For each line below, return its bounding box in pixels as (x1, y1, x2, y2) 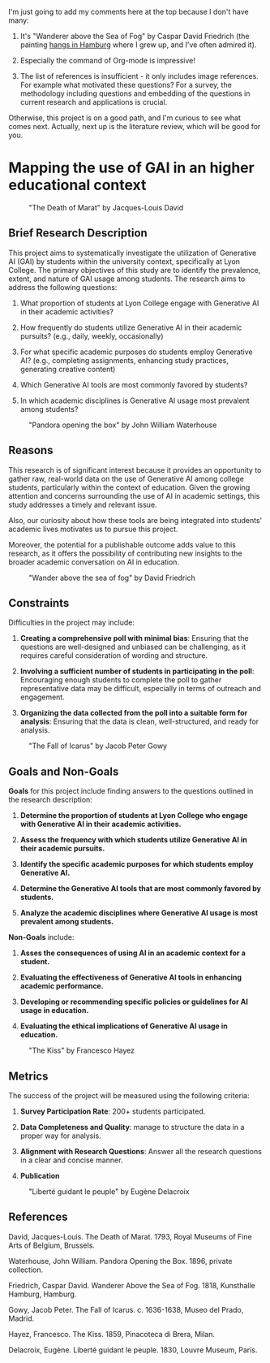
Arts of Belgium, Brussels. (8, 1240, 96, 1250)
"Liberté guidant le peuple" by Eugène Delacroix (28, 1187, 190, 1196)
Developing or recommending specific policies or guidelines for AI (19, 997, 249, 1006)
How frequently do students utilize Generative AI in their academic (19, 322, 242, 332)
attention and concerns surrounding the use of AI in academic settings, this (8, 491, 260, 500)
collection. (8, 1265, 44, 1274)
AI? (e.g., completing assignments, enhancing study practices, (19, 355, 229, 365)
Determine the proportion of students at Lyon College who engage (19, 811, 249, 820)
